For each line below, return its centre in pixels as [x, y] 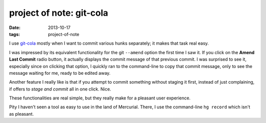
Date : [15, 28]
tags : [15, 34]
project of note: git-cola [59, 13]
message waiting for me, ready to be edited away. [60, 73]
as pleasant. [21, 114]
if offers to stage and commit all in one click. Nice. [60, 89]
